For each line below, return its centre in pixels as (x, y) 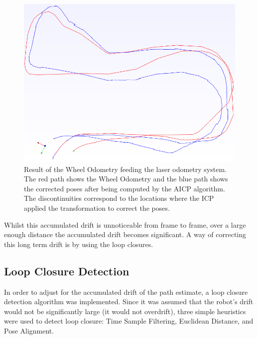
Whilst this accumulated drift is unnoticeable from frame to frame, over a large (125, 224)
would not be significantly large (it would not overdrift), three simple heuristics (125, 311)
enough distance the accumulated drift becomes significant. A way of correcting (125, 234)
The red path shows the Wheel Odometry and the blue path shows (126, 179)
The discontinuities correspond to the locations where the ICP (119, 198)
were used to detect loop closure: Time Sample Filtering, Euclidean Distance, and (129, 321)
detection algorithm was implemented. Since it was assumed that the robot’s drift (129, 301)
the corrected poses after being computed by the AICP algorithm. (125, 188)
